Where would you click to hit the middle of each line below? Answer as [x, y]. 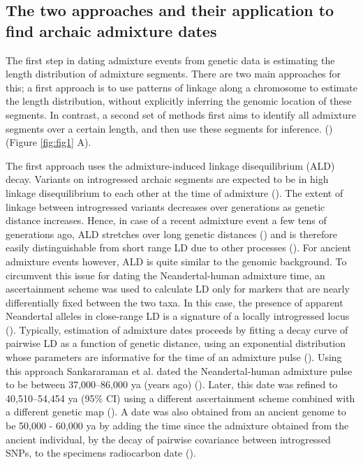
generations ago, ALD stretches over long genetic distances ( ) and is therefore [172, 234]
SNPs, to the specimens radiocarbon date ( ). [101, 453]
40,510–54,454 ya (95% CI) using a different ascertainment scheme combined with [180, 398]
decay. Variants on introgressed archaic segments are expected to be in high [167, 179]
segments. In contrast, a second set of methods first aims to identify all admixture [181, 114]
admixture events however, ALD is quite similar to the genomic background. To [176, 261]
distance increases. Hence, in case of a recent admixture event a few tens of [166, 220]
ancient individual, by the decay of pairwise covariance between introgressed [168, 439]
